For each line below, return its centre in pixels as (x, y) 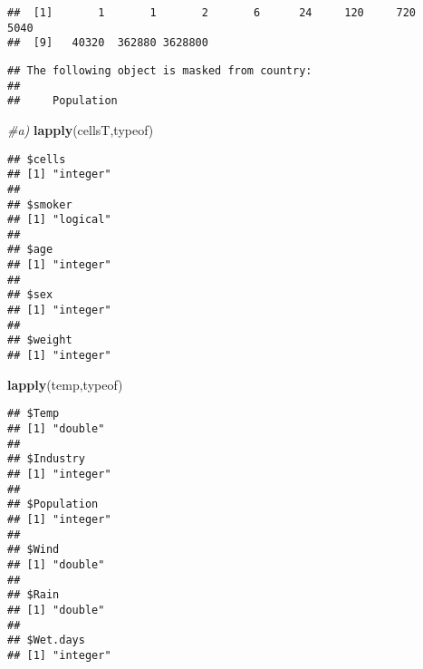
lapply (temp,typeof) (65, 384)
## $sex (30, 295)
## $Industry (46, 459)
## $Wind (34, 550)
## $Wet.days (46, 640)
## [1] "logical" (59, 220)
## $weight (40, 340)
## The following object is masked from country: (160, 70)
